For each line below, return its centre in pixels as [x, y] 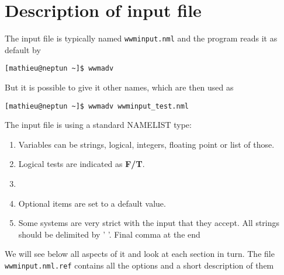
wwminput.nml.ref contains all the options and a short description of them [139, 265]
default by [23, 49]
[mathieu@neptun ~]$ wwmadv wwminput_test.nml [97, 106]
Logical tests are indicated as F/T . [82, 164]
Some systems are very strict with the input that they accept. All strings [149, 223]
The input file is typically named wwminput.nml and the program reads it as [141, 38]
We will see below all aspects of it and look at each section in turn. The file [140, 254]
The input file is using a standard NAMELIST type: [98, 125]
